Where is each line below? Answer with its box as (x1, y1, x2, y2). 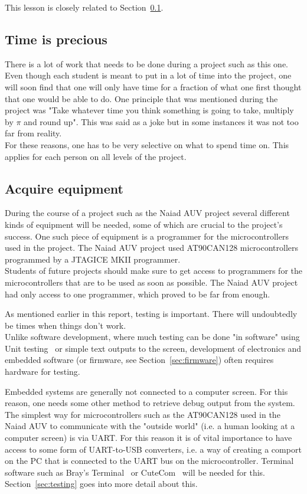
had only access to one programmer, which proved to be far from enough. (5, 287, 270, 300)
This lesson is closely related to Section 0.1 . (5, 1, 164, 13)
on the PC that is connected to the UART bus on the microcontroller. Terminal (5, 454, 294, 467)
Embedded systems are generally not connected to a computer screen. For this (5, 385, 288, 397)
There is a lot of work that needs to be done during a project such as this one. (5, 57, 289, 70)
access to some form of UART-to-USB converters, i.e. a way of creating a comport (5, 443, 302, 455)
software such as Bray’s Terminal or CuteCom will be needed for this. (5, 466, 265, 478)
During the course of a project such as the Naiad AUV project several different (5, 207, 290, 219)
